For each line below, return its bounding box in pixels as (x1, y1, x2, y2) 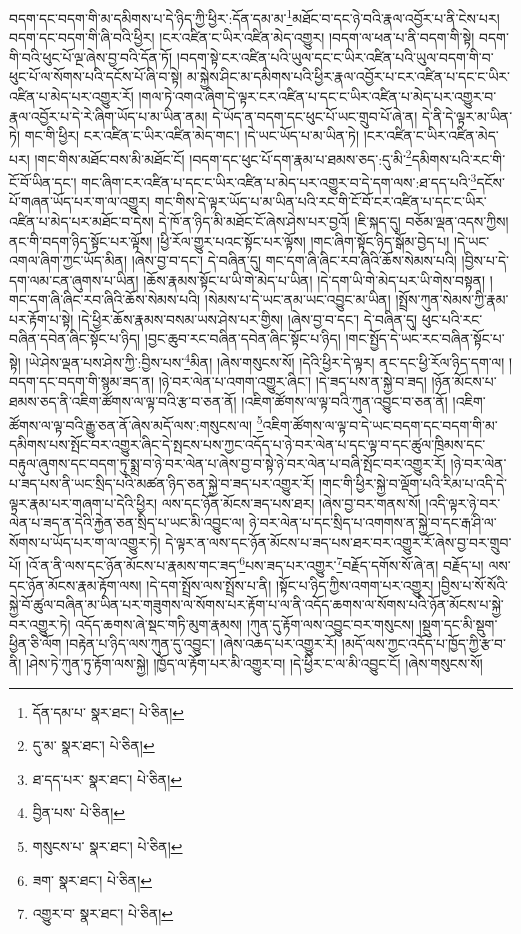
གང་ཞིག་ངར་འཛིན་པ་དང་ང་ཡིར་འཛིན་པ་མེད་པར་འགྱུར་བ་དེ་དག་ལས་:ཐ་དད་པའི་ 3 (81, 169, 477, 192)
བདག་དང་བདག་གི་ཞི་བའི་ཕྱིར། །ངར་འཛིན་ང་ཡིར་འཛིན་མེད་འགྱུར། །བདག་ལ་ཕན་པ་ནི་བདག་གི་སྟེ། (9, 27, 475, 48)
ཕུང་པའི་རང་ (421, 308, 483, 329)
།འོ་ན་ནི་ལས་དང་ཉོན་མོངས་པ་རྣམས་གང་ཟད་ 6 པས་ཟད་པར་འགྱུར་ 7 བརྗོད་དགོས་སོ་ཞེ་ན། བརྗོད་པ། (25, 552, 484, 575)
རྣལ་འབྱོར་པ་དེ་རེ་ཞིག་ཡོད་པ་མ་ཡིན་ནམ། (9, 105, 208, 126)
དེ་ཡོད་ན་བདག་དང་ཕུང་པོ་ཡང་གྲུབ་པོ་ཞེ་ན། (212, 105, 418, 126)
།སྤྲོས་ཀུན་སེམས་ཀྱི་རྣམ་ (395, 289, 509, 310)
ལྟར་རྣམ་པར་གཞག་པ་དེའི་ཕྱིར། (9, 492, 158, 513)
